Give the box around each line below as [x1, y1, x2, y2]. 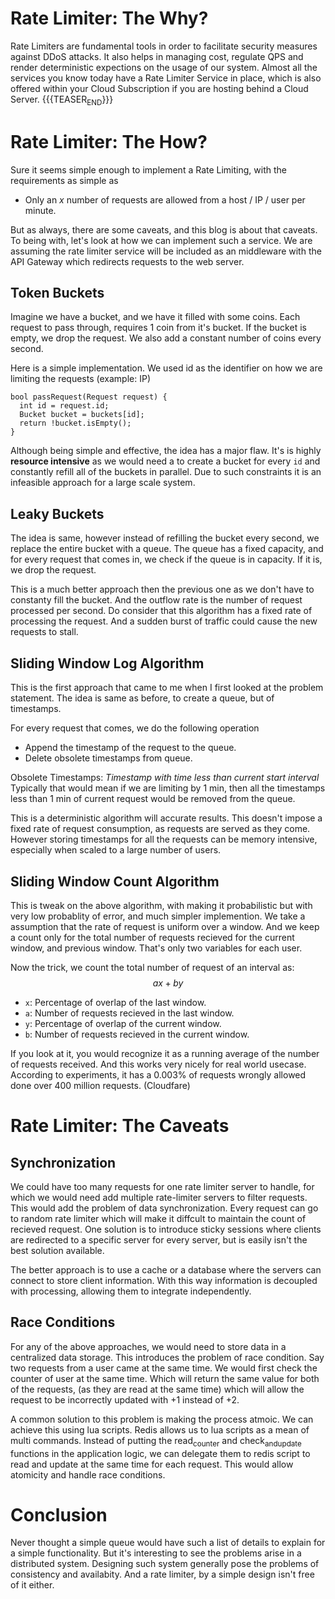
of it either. [10, 1579, 55, 1591]
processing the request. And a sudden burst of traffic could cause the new [10, 615, 318, 627]
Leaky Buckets [10, 505, 105, 522]
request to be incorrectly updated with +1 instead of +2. [10, 1393, 240, 1406]
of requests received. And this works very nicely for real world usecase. [10, 1058, 307, 1070]
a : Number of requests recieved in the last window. [24, 1007, 235, 1019]
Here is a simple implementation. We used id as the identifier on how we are [10, 362, 323, 374]
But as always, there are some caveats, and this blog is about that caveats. [10, 223, 318, 236]
